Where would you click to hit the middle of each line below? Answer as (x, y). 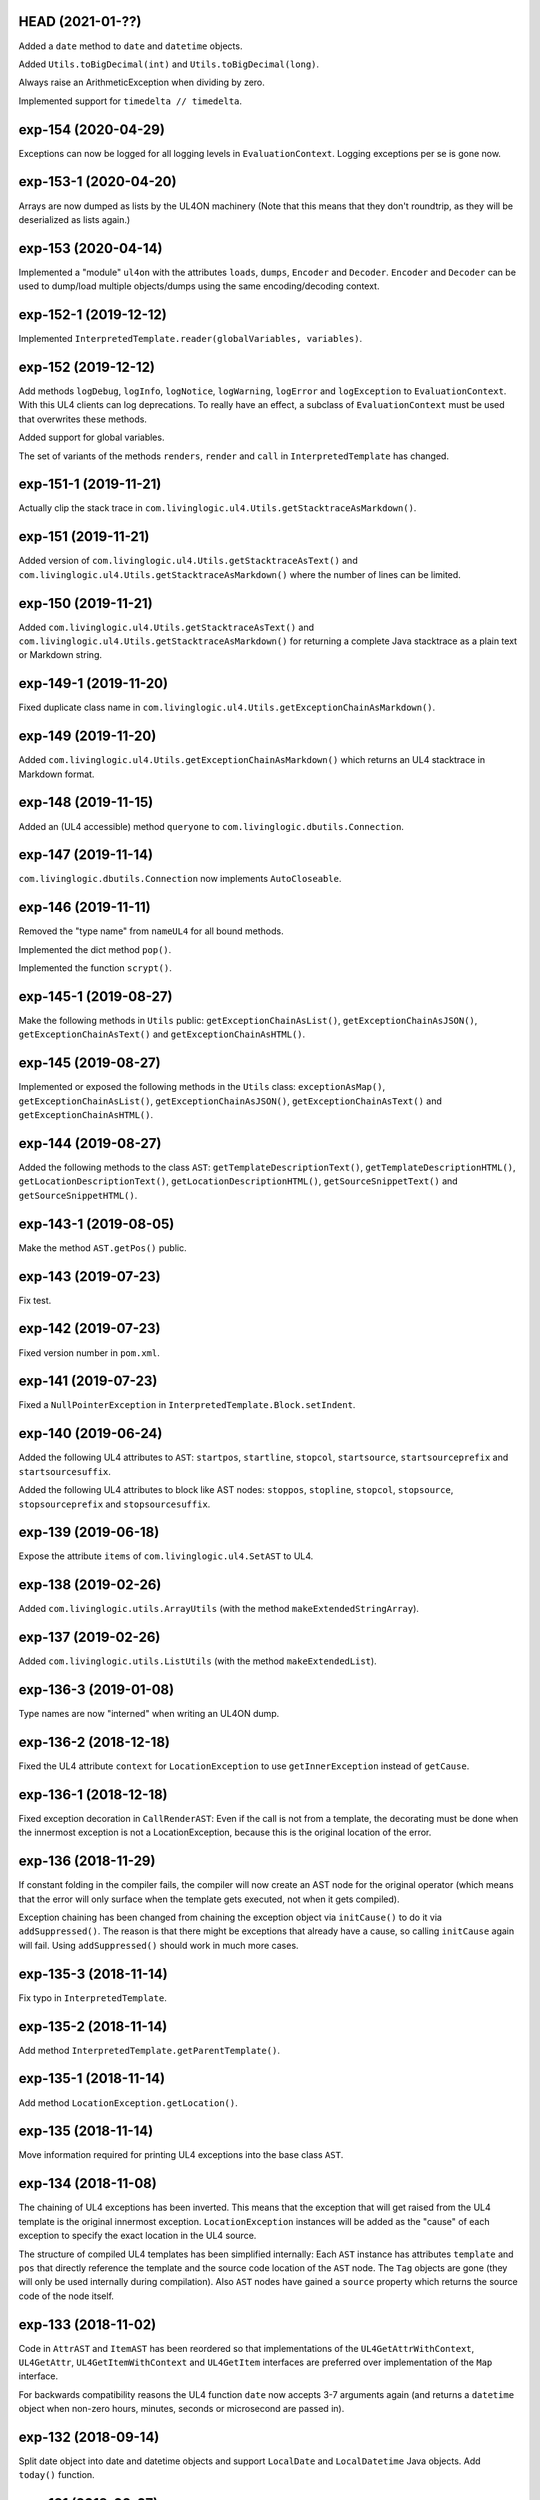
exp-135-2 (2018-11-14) (93, 2026)
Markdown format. (56, 774)
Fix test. (35, 1300)
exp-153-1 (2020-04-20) (97, 181)
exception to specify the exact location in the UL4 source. (137, 2236)
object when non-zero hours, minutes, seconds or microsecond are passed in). (181, 2409)
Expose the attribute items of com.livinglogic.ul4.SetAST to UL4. (166, 1556)
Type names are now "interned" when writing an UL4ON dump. (149, 1714)
